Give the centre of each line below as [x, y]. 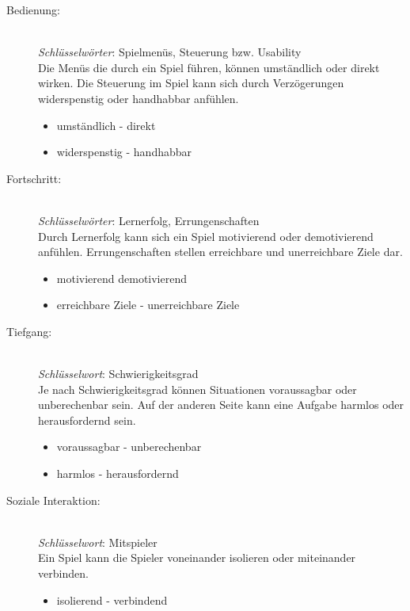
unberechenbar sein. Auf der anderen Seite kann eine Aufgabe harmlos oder [221, 405]
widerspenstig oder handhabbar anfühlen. [139, 98]
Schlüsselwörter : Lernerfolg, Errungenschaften [149, 220]
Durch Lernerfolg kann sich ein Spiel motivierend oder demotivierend [206, 236]
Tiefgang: [29, 331]
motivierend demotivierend [122, 278]
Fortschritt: [34, 178]
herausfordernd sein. [87, 420]
